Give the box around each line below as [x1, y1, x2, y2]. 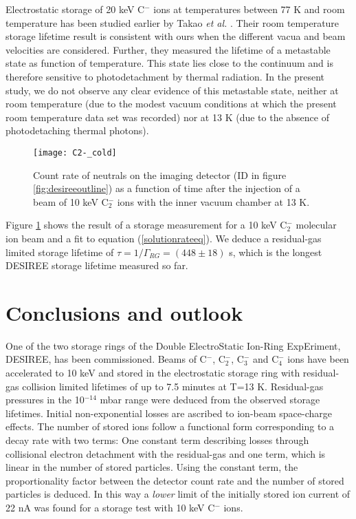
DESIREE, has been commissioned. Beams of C [5, 352, 207, 366]
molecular [296, 218, 337, 232]
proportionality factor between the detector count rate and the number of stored [5, 473, 344, 487]
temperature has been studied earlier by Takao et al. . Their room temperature [5, 15, 340, 30]
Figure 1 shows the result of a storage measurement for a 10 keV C [5, 218, 287, 232]
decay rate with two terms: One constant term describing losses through [5, 433, 309, 447]
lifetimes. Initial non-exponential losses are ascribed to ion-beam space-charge [5, 405, 332, 420]
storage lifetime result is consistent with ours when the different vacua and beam [5, 29, 346, 43]
